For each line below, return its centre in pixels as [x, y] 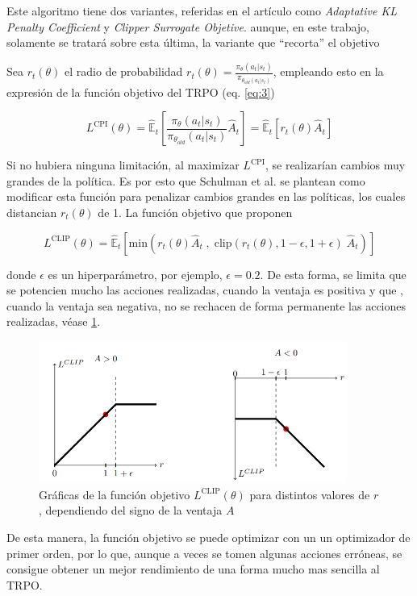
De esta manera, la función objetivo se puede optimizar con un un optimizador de [208, 537]
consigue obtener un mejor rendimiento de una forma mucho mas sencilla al [193, 569]
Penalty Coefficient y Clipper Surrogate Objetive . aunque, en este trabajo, [188, 26]
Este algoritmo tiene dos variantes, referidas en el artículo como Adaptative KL [202, 10]
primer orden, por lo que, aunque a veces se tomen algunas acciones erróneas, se [204, 553]
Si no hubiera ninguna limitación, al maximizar [123, 165]
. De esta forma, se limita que [333, 274]
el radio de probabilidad [124, 71]
